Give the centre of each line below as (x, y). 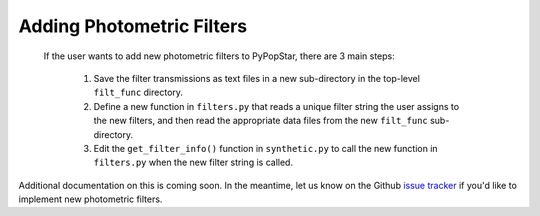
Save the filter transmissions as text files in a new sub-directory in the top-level (256, 78)
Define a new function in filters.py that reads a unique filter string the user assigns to (276, 106)
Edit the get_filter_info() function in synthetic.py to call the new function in (266, 148)
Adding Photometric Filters (133, 26)
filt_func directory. (138, 92)
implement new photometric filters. (90, 199)
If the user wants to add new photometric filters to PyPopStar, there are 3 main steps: (219, 56)
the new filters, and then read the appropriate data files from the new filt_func (261, 121)
